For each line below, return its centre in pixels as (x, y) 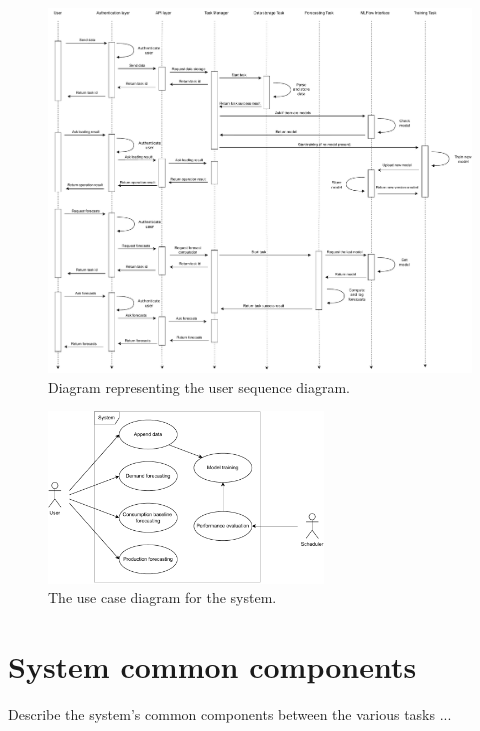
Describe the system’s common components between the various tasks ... (230, 713)
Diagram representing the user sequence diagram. (199, 386)
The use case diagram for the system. (162, 597)
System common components (212, 666)
